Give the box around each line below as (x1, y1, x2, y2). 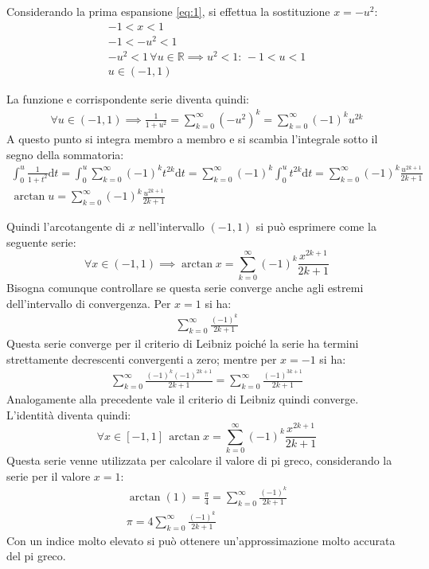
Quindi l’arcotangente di (6, 218, 126, 235)
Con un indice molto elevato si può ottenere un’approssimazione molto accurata (6, 532, 396, 548)
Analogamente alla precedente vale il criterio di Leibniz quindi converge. (6, 391, 359, 407)
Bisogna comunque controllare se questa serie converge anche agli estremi (6, 279, 364, 296)
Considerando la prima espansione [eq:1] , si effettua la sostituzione (6, 3, 330, 19)
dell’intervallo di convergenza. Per (6, 294, 171, 311)
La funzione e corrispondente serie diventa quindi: (6, 90, 249, 107)
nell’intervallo (138, 218, 205, 235)
